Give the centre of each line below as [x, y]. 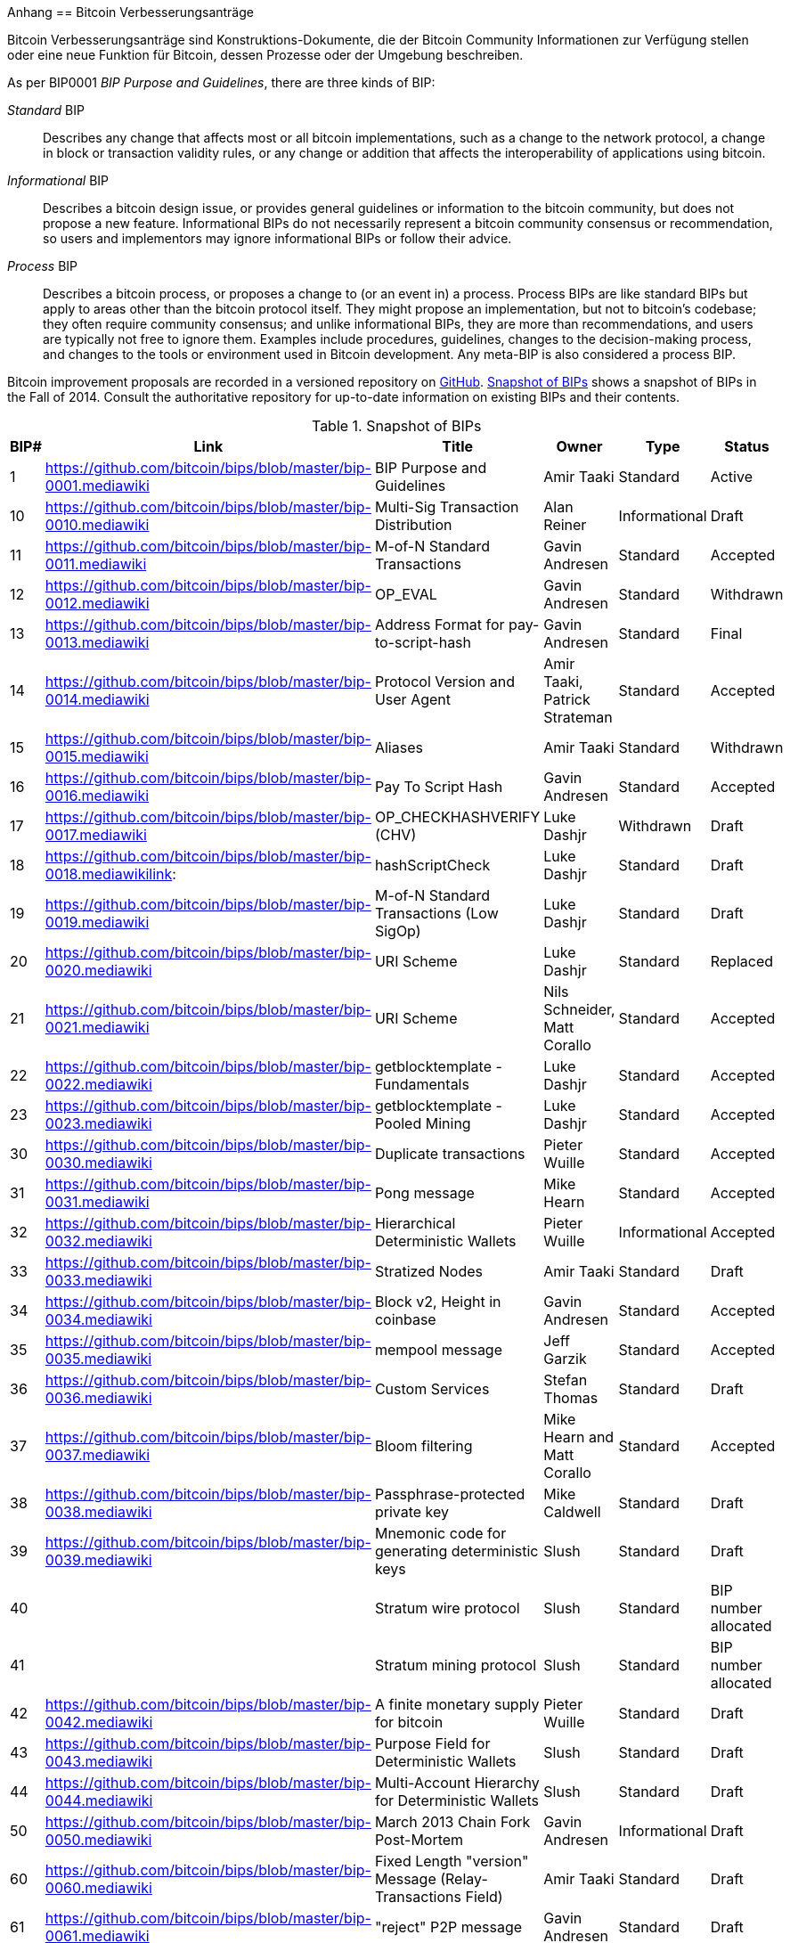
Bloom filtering [424, 1446]
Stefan [566, 1380]
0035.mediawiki [98, 1359]
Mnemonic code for [440, 1533]
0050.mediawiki [98, 1840]
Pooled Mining [423, 1123]
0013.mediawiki [97, 642]
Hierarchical [415, 1223]
